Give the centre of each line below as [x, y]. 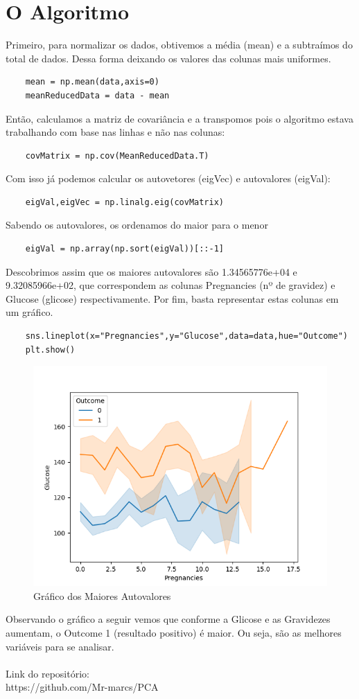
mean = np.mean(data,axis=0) [92, 82]
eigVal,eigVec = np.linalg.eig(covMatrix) [124, 202]
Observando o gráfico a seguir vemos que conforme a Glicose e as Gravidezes [168, 619]
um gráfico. [29, 312]
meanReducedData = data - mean [97, 95]
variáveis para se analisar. [60, 646]
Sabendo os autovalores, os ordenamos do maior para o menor [137, 225]
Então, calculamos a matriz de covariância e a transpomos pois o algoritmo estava [179, 118]
